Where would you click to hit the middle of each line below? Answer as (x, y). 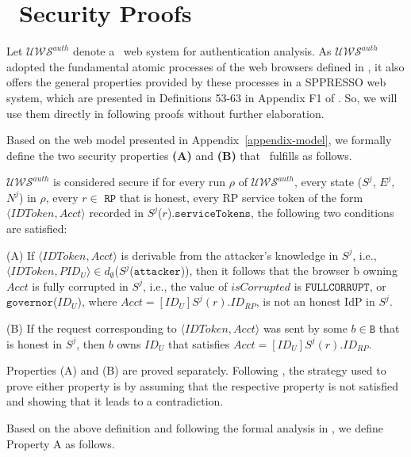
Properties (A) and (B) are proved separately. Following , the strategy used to (196, 370)
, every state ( (328, 182)
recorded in (117, 213)
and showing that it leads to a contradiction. (115, 401)
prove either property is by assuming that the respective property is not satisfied (202, 385)
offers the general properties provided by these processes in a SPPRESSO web (196, 82)
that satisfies (199, 343)
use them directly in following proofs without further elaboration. (165, 113)
